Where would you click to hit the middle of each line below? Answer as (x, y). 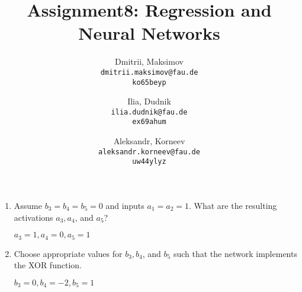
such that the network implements (235, 253)
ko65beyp (149, 82)
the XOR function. (48, 265)
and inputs (125, 206)
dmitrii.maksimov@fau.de (149, 72)
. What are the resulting (233, 206)
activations (33, 217)
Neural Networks (149, 33)
